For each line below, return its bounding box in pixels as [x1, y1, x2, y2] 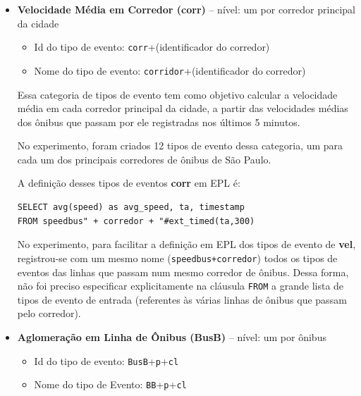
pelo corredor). [17, 306, 81, 321]
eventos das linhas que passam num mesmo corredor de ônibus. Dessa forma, [17, 264, 349, 279]
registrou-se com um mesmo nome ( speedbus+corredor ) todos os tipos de [17, 250, 338, 265]
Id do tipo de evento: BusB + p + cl [34, 353, 179, 368]
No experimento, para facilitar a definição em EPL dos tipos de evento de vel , [17, 237, 356, 252]
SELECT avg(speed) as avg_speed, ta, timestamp [17, 202, 245, 213]
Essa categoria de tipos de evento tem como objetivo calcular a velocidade [17, 87, 338, 101]
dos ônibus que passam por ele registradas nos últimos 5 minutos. [17, 114, 300, 129]
